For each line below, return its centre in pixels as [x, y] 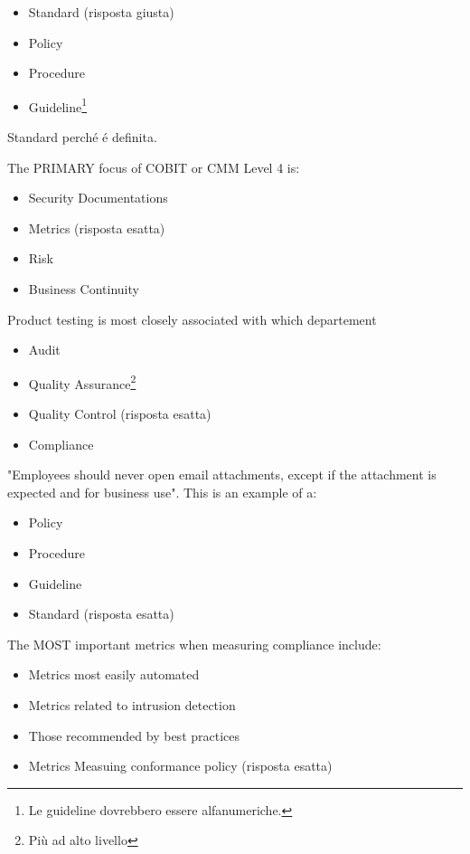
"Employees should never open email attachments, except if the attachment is [222, 474]
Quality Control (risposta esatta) [120, 414]
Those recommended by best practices [134, 735]
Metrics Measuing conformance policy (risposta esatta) [180, 766]
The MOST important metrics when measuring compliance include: [194, 644]
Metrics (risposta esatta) [97, 228]
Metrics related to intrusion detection [132, 704]
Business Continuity [84, 289]
